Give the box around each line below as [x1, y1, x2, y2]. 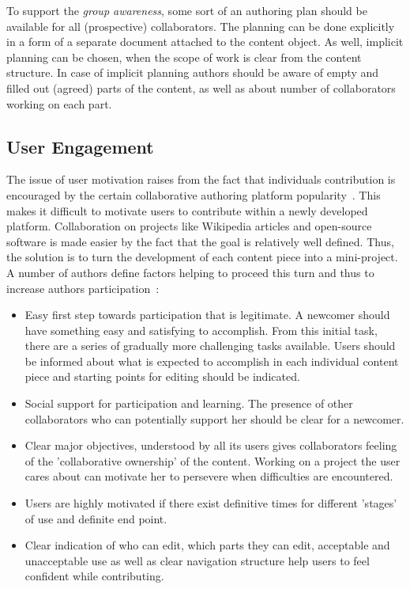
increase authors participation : [6, 279, 160, 296]
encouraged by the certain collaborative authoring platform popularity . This [6, 186, 381, 203]
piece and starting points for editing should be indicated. [24, 368, 300, 385]
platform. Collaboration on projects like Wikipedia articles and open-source [6, 218, 372, 234]
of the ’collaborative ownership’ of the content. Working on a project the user [24, 452, 401, 469]
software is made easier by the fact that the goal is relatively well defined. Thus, [6, 233, 394, 249]
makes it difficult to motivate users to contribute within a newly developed [6, 202, 368, 218]
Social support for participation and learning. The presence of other [24, 395, 353, 412]
